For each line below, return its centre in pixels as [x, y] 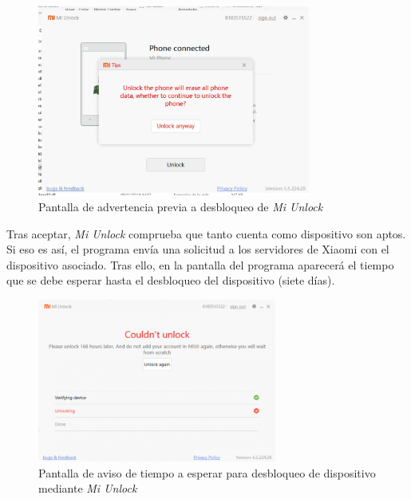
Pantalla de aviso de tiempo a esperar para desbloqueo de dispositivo [207, 472]
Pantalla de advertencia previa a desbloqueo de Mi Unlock [181, 207]
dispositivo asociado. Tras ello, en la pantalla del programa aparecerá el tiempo [200, 264]
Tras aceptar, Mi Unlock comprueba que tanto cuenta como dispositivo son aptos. [206, 233]
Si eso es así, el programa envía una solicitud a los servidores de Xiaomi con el [198, 249]
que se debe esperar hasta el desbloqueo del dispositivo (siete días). [171, 280]
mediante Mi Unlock [88, 488]
